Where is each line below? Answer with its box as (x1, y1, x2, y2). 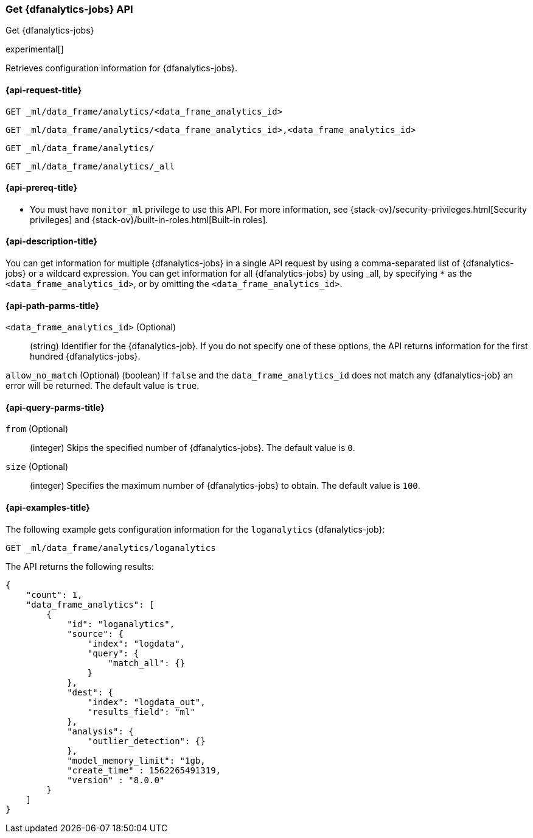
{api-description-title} (5, 236, 97, 247)
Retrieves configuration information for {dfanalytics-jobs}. (5, 63, 237, 74)
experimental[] (5, 44, 64, 55)
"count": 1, (26, 589, 83, 600)
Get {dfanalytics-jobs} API (5, 3, 133, 15)
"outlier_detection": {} (87, 736, 206, 746)
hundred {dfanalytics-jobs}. (30, 351, 141, 362)
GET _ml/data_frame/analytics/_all (5, 161, 175, 171)
